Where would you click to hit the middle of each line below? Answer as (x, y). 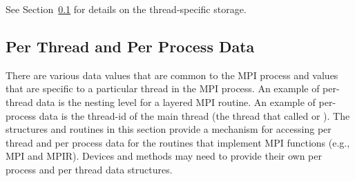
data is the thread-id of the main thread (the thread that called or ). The (194, 115)
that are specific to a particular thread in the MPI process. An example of (163, 88)
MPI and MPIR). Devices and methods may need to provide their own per (164, 156)
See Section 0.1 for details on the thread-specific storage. (126, 9)
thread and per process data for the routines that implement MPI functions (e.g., (178, 142)
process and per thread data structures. (89, 169)
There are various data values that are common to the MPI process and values (172, 75)
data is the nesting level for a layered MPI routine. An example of (176, 102)
